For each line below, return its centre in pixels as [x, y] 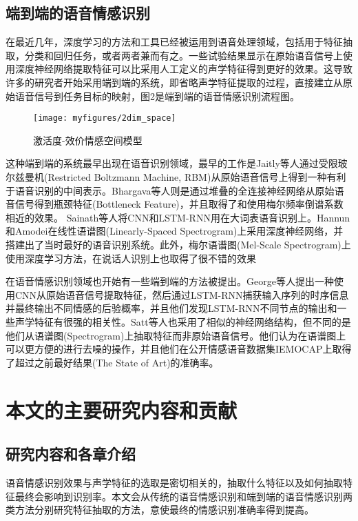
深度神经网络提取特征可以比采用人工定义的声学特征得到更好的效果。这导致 [183, 69]
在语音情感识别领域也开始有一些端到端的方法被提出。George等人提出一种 [170, 281]
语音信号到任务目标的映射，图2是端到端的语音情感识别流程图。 [157, 96]
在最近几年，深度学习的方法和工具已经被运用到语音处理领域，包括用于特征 [174, 42]
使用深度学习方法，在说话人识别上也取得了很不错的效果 [131, 258]
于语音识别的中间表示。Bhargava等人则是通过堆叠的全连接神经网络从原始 [170, 190]
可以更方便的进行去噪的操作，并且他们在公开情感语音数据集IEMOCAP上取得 [179, 349]
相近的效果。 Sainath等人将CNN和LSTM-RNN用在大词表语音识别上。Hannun [178, 217]
